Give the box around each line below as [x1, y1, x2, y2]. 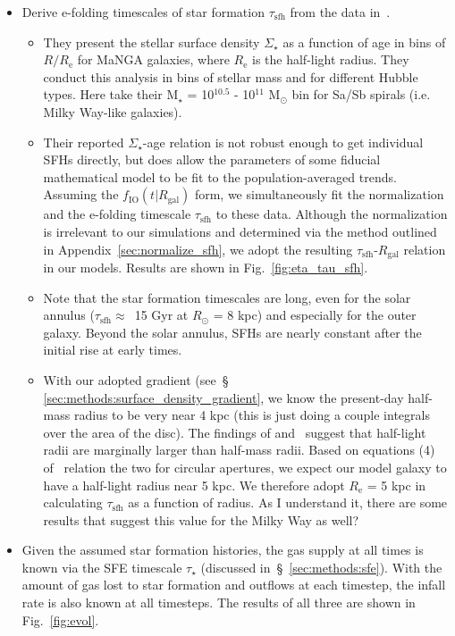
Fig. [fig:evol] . [21, 610, 99, 629]
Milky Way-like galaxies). [43, 102, 182, 121]
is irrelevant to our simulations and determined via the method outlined [43, 222, 437, 240]
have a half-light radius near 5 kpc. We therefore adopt [43, 475, 345, 494]
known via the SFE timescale [21, 557, 182, 576]
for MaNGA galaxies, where [77, 50, 230, 69]
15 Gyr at [134, 305, 189, 324]
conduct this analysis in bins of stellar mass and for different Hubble [43, 67, 418, 86]
